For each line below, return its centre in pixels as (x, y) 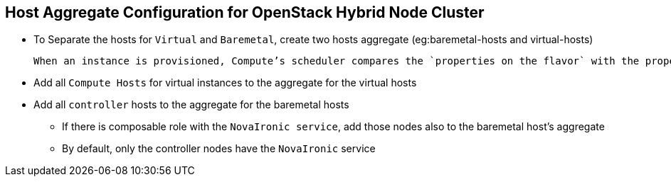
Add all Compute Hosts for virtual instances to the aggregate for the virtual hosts (225, 83)
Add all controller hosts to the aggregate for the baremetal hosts (191, 105)
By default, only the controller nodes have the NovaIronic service (219, 149)
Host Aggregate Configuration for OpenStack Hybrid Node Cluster (245, 12)
